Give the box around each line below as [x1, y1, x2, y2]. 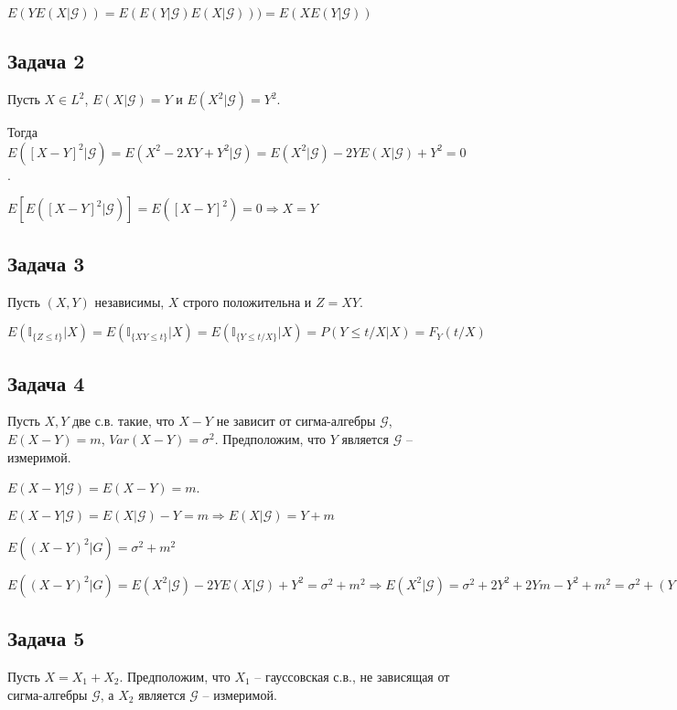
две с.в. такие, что [72, 411, 175, 430]
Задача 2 [7, 47, 85, 75]
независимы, [94, 291, 165, 311]
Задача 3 [7, 249, 85, 277]
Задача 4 [7, 368, 85, 397]
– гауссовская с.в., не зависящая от [254, 666, 450, 685]
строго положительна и [183, 291, 312, 311]
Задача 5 [7, 624, 85, 652]
